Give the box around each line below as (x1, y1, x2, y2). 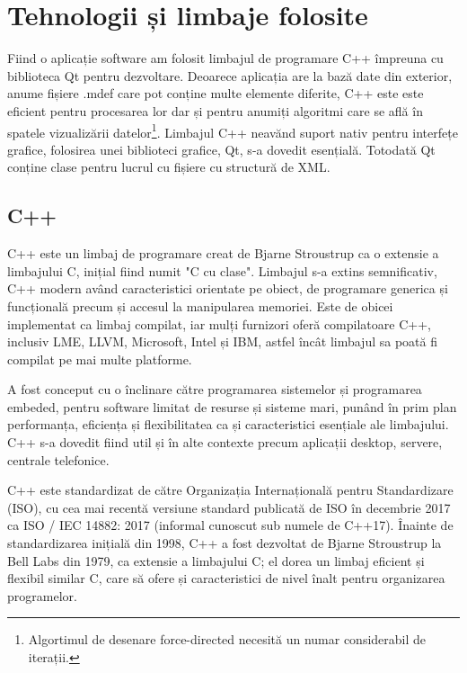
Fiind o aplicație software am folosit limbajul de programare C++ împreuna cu (7, 49, 444, 67)
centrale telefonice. (7, 450, 110, 469)
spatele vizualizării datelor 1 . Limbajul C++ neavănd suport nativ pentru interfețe (7, 120, 458, 141)
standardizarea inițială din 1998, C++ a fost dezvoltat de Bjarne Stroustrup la (7, 534, 442, 552)
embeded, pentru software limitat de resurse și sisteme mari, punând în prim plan (7, 397, 457, 416)
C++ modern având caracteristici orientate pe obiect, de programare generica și (7, 279, 448, 298)
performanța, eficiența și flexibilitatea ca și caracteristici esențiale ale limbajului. (7, 415, 449, 434)
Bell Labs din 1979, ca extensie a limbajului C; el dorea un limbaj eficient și (7, 551, 425, 570)
